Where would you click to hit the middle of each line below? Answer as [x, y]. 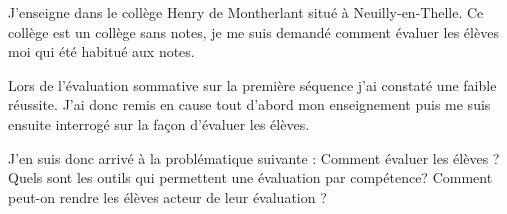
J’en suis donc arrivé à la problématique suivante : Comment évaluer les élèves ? [254, 157]
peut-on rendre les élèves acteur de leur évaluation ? [167, 196]
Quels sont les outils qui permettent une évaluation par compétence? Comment [250, 177]
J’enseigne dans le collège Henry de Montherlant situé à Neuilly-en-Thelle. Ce [246, 12]
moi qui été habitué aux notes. [101, 51]
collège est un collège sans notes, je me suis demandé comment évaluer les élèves [253, 31]
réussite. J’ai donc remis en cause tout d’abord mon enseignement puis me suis [249, 104]
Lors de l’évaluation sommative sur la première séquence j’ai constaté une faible [252, 84]
